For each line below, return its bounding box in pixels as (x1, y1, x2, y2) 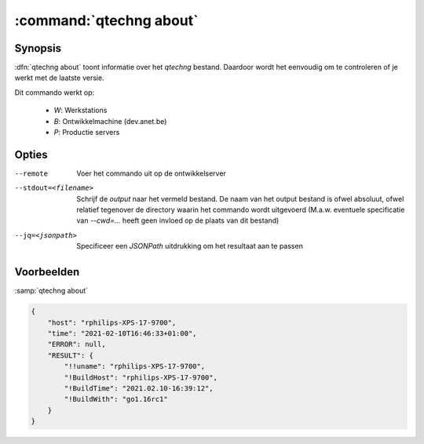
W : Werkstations (53, 106, 108, 115)
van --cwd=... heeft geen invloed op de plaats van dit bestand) (76, 216, 280, 225)
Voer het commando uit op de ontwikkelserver (76, 169, 227, 178)
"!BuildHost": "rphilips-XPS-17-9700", (64, 373, 217, 382)
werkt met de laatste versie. (14, 73, 105, 82)
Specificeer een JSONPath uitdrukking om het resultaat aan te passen (76, 242, 304, 251)
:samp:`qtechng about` (14, 286, 89, 296)
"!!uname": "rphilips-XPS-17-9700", (64, 362, 206, 371)
